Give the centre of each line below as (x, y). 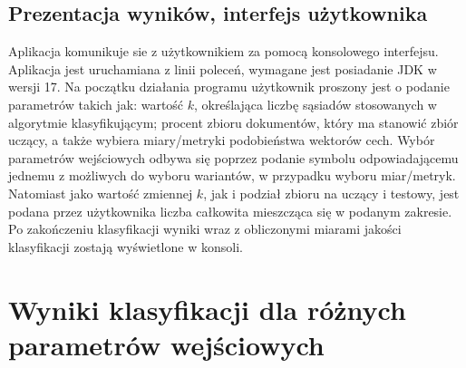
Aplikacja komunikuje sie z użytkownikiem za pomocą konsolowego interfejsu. (223, 51)
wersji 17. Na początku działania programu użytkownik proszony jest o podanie (229, 87)
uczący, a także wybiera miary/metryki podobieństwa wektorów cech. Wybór (222, 140)
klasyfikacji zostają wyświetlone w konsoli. (126, 246)
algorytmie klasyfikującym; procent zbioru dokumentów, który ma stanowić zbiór (233, 122)
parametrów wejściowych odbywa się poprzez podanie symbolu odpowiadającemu (233, 157)
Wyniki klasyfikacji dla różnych (207, 309)
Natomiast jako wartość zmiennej (101, 193)
